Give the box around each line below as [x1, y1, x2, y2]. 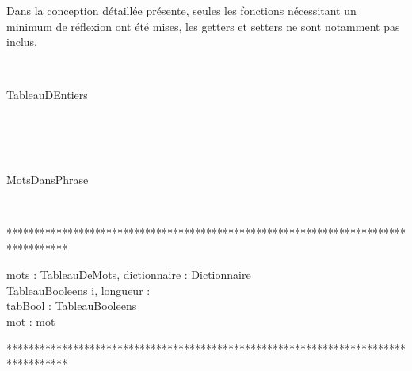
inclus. [6, 33, 37, 50]
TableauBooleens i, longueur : [6, 281, 151, 298]
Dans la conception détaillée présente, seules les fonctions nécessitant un [6, 2, 357, 18]
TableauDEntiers [6, 86, 88, 103]
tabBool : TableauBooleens [6, 297, 137, 314]
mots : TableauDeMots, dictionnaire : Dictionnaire [6, 266, 251, 283]
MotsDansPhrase [6, 170, 89, 187]
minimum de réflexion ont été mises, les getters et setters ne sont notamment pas [6, 17, 400, 34]
